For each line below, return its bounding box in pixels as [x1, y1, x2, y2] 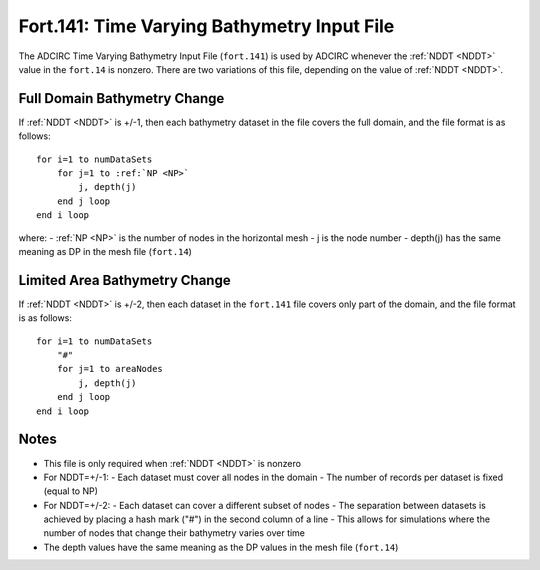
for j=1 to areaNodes [56, 363, 164, 375]
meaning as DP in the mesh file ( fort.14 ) [18, 245, 192, 257]
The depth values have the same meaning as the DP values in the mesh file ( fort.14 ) [43, 541, 399, 553]
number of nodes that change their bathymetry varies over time [43, 527, 305, 539]
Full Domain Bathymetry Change [18, 90, 225, 107]
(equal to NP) [43, 485, 99, 497]
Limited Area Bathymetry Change [18, 271, 231, 289]
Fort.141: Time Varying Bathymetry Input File [18, 15, 395, 37]
